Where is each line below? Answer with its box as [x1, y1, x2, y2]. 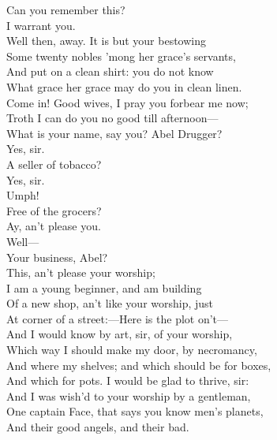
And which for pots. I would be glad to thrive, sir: [6, 372, 249, 389]
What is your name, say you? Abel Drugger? [6, 125, 223, 141]
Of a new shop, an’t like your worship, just [6, 295, 214, 311]
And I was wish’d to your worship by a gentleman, [6, 387, 251, 404]
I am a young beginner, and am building [6, 279, 202, 296]
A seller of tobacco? [6, 155, 102, 172]
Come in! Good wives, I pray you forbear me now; [6, 94, 249, 110]
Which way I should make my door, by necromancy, [6, 341, 257, 358]
